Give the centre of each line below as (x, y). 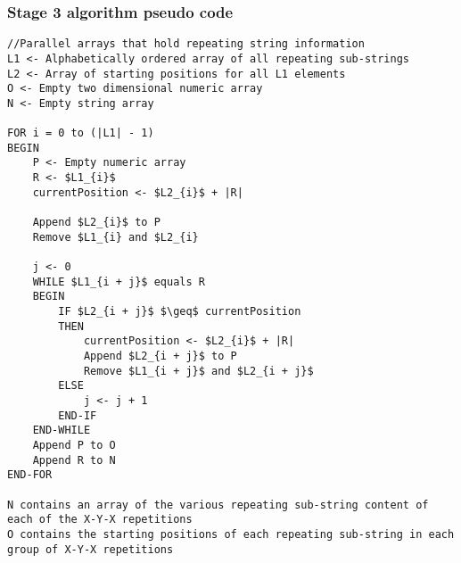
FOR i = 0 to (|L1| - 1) (81, 133)
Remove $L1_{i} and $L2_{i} (115, 237)
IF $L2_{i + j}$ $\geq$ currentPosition (180, 312)
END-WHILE (62, 431)
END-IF (78, 415)
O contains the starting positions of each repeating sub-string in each (231, 534)
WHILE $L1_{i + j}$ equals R (119, 281)
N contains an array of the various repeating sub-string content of (218, 505)
